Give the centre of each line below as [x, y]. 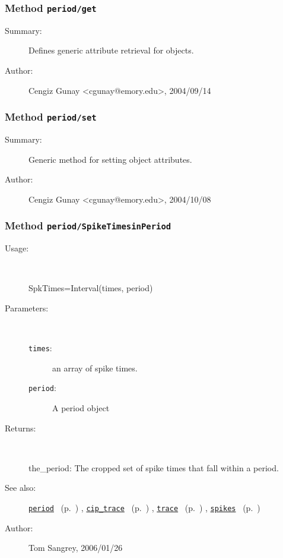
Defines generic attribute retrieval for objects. [111, 50]
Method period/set [51, 117]
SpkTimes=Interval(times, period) [91, 288]
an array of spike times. [95, 368]
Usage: [17, 248]
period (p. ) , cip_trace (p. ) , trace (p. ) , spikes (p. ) [144, 507]
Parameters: [27, 308]
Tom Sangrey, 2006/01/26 [76, 548]
